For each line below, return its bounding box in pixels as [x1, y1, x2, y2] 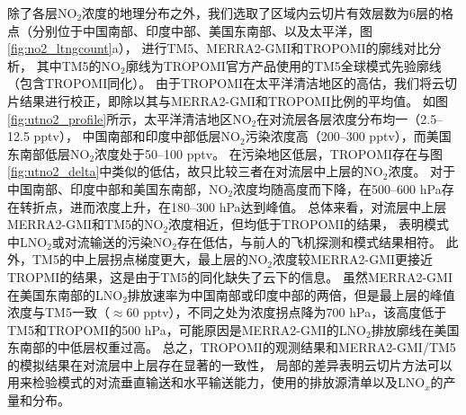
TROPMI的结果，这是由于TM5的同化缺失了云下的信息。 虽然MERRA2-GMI [7, 267, 453, 286]
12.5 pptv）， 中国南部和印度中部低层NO [7, 127, 241, 146]
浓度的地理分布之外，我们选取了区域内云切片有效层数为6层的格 [82, 4, 454, 22]
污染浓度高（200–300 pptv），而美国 [245, 127, 452, 146]
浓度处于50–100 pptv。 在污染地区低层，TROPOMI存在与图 [94, 144, 444, 163]
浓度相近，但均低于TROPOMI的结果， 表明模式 [168, 215, 449, 234]
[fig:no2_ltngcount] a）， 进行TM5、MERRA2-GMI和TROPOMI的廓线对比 [7, 39, 429, 57]
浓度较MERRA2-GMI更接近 [273, 250, 434, 269]
